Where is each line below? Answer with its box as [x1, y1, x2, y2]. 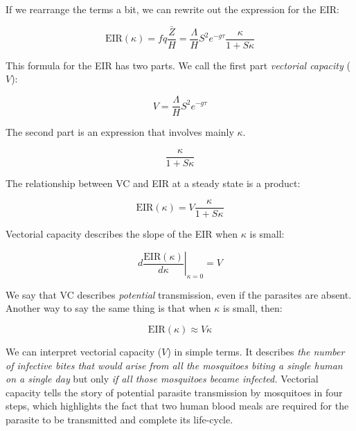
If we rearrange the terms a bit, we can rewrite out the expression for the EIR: [6, 2, 339, 16]
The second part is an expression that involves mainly [6, 125, 234, 139]
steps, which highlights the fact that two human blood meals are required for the [6, 398, 349, 413]
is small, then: [222, 301, 283, 315]
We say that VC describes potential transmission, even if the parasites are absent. [6, 287, 352, 301]
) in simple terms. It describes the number [167, 344, 345, 359]
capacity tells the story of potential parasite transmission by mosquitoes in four [6, 385, 343, 399]
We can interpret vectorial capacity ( [6, 344, 162, 359]
